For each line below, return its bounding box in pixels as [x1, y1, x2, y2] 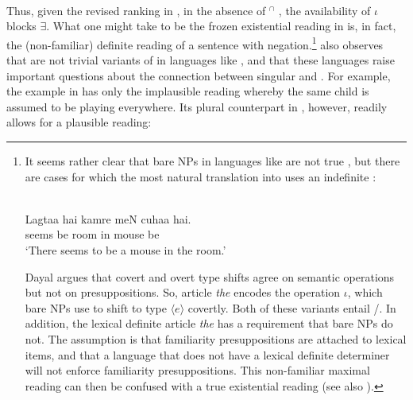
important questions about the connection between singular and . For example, [6, 67, 391, 83]
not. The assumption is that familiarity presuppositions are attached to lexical [25, 330, 407, 347]
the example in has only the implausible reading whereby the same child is [6, 83, 369, 99]
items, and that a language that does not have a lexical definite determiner [25, 346, 390, 363]
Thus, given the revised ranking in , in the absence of [6, 2, 266, 18]
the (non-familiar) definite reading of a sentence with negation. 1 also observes [6, 33, 384, 52]
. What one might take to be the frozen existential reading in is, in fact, [46, 17, 396, 34]
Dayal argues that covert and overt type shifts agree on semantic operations [25, 268, 395, 285]
